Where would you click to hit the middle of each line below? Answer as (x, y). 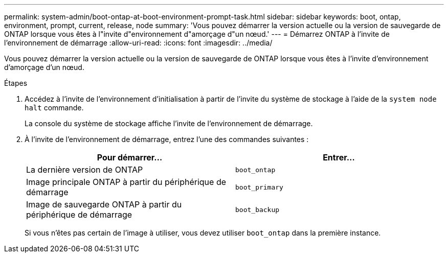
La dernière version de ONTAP (85, 170)
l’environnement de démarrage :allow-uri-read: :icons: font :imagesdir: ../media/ (138, 43)
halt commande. (54, 108)
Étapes (16, 83)
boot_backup (257, 209)
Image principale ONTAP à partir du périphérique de (126, 182)
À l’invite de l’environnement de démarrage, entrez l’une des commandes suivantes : (167, 139)
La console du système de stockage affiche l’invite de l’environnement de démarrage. (169, 123)
